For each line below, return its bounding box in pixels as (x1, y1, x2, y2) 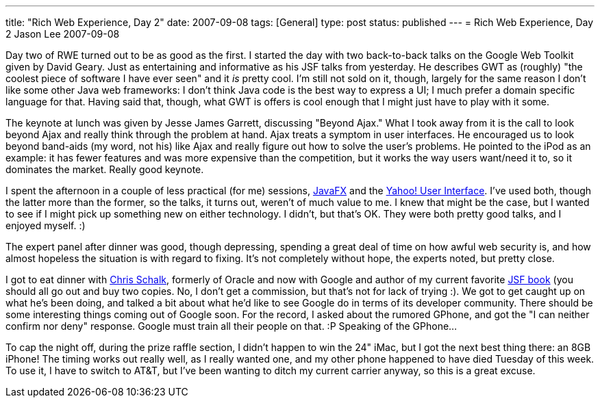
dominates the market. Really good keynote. (5, 164, 204, 175)
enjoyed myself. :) (5, 220, 86, 231)
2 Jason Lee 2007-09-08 (5, 28, 120, 40)
